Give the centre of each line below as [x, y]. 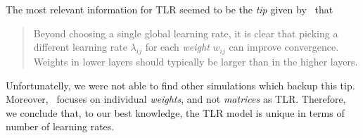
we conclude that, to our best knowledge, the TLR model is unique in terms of [175, 112]
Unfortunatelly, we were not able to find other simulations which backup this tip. [180, 85]
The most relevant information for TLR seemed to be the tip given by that [170, 9]
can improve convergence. [284, 47]
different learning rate [80, 47]
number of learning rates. [60, 126]
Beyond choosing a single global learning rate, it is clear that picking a [186, 33]
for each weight [177, 47]
